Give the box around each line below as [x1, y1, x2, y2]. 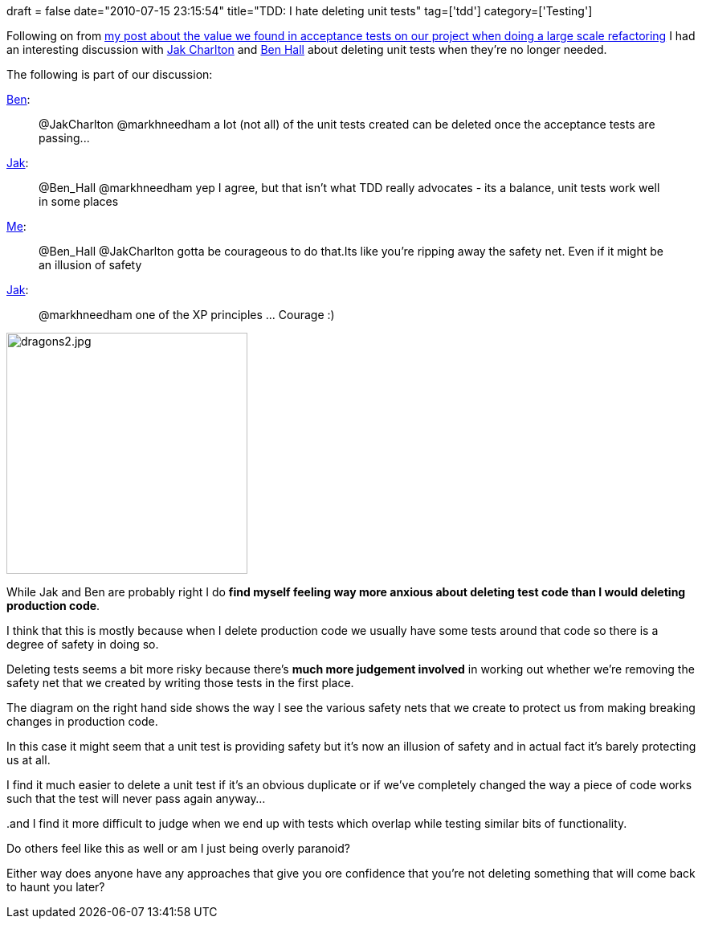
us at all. [6, 753, 51, 767]
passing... [39, 131, 90, 145]
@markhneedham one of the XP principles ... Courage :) [39, 308, 335, 321]
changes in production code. [6, 714, 158, 728]
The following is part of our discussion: [6, 68, 213, 81]
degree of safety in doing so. [6, 637, 159, 651]
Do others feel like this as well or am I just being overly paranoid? [6, 841, 350, 855]
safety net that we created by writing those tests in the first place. [6, 676, 354, 690]
